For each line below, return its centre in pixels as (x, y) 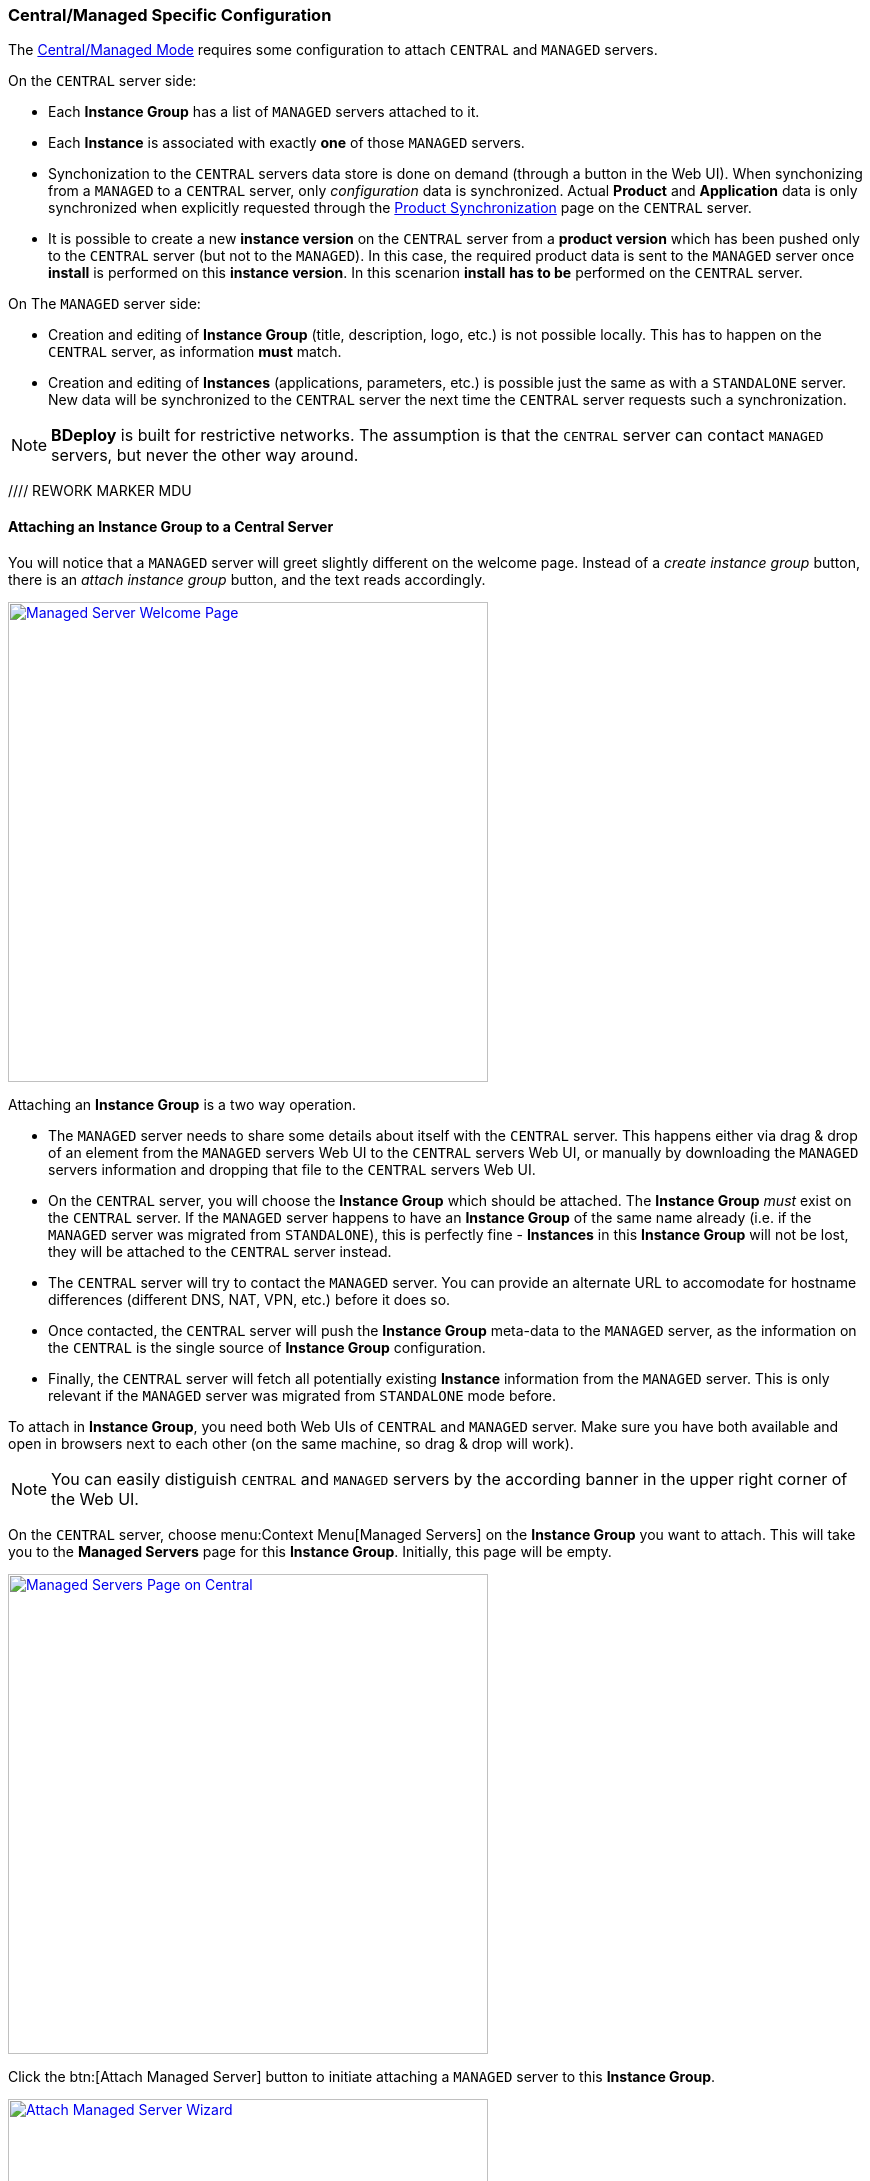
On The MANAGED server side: (104, 304)
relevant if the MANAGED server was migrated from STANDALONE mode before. (302, 1395)
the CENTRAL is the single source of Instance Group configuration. (267, 1347)
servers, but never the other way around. (205, 455)
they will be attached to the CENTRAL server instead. (220, 1251)
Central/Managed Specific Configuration (170, 15)
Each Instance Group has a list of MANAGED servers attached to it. (264, 112)
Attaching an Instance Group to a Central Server (171, 526)
